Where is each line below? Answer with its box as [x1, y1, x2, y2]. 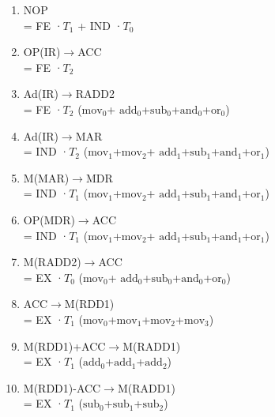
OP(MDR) [23, 211, 75, 227]
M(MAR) [23, 169, 70, 186]
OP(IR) [23, 43, 61, 60]
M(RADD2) [23, 254, 81, 270]
